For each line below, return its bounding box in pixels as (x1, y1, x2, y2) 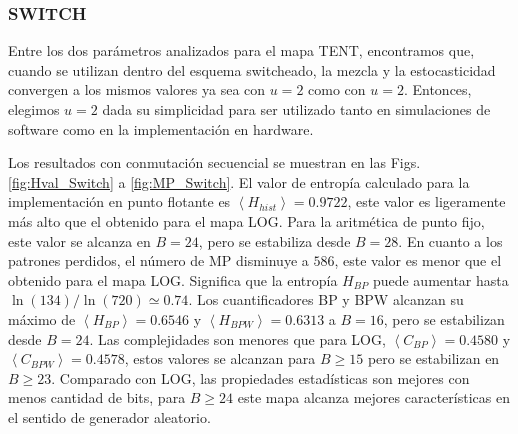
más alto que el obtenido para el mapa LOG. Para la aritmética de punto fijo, (8, 210, 485, 231)
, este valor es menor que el (334, 250, 502, 271)
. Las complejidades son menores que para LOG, (89, 328, 386, 349)
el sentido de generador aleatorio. (8, 406, 211, 427)
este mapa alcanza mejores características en (237, 387, 510, 408)
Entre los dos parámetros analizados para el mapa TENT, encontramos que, (8, 40, 475, 61)
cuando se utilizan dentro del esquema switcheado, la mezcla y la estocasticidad (8, 59, 496, 80)
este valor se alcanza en (8, 230, 151, 251)
